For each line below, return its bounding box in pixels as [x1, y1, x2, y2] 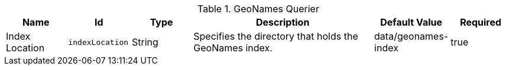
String [132, 36, 158, 48]
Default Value [380, 16, 443, 28]
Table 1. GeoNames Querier [197, 3, 319, 15]
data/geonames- [374, 30, 449, 42]
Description [255, 16, 310, 28]
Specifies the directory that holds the [193, 30, 358, 42]
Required [460, 16, 502, 28]
